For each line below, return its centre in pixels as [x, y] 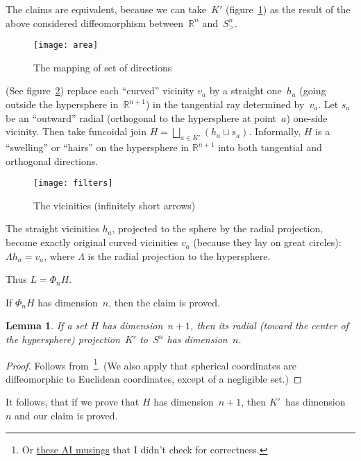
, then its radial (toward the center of [269, 325]
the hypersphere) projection [63, 339]
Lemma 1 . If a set [47, 325]
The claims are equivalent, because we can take [106, 9]
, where [59, 255]
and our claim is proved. [66, 416]
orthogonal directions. [52, 160]
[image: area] [66, 45]
